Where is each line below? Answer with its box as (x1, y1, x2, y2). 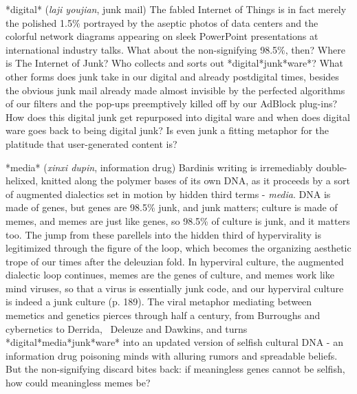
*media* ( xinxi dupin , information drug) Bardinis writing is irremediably (6, 160, 313, 174)
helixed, (6, 173, 39, 188)
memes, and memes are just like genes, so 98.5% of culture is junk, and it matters (6, 213, 350, 228)
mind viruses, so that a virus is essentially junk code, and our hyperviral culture (6, 281, 344, 295)
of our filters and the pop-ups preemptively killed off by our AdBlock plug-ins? (6, 96, 338, 111)
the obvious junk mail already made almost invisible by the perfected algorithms (6, 83, 345, 97)
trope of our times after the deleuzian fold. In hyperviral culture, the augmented (6, 254, 344, 268)
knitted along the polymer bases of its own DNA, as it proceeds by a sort (41, 173, 350, 188)
